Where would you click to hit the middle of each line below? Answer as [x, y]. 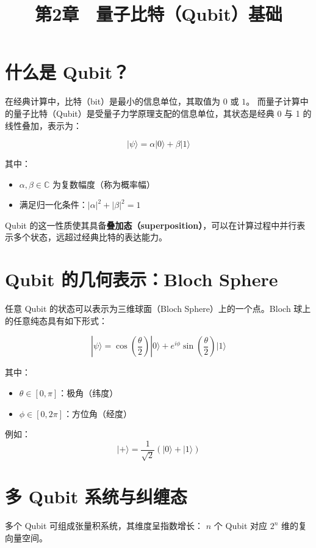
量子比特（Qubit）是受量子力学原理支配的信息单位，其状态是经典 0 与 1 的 [162, 113]
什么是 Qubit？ [67, 72]
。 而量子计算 [273, 101]
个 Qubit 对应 [240, 526]
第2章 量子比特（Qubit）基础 [159, 14]
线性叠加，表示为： [43, 125]
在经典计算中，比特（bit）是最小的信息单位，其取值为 [113, 101]
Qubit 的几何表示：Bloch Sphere [142, 279]
